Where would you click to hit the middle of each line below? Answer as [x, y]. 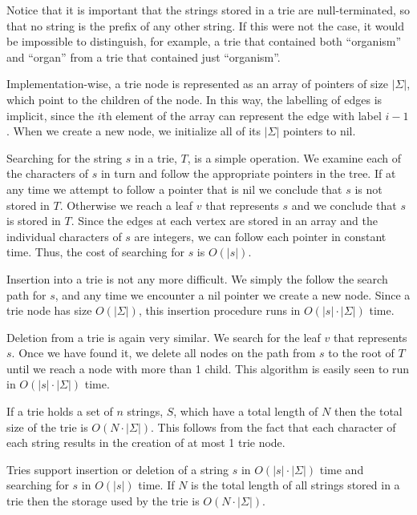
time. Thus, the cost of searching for [95, 252]
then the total [368, 411]
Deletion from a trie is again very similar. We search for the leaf [164, 337]
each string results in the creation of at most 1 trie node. [146, 443]
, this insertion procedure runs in [219, 310]
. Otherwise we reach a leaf [126, 205]
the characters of [48, 173]
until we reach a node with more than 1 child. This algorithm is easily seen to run [208, 368]
